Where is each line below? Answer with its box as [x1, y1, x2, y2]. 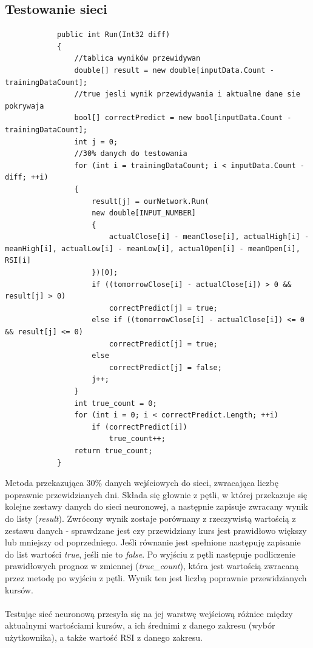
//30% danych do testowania [74, 149, 187, 158]
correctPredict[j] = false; [109, 363, 222, 372]
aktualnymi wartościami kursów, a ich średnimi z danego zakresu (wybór [5, 619, 275, 632]
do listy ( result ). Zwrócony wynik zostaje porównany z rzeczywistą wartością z [5, 511, 296, 524]
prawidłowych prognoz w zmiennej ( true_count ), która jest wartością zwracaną [5, 559, 299, 572]
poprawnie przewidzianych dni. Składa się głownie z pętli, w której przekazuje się [5, 488, 308, 501]
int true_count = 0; [74, 399, 157, 408]
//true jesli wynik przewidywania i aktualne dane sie [74, 90, 300, 99]
